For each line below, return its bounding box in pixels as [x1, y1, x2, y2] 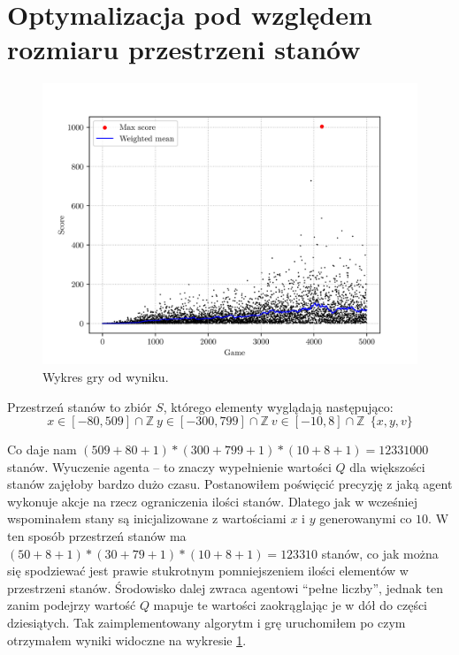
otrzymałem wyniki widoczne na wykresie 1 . [7, 630, 247, 649]
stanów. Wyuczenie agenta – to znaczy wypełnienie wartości [7, 457, 332, 476]
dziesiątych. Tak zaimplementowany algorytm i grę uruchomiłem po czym [7, 613, 406, 632]
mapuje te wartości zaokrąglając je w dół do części [153, 596, 427, 614]
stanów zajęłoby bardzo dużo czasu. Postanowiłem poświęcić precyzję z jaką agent [7, 475, 453, 493]
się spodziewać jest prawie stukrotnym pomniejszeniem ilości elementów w [7, 561, 409, 580]
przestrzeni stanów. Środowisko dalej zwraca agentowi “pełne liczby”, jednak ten [7, 578, 444, 597]
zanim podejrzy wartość [7, 596, 136, 614]
